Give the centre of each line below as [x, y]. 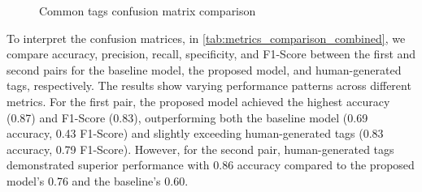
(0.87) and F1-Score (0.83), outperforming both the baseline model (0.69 [187, 117]
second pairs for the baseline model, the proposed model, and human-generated [204, 69]
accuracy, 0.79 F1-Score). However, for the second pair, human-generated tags [200, 149]
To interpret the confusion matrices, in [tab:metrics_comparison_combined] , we [206, 38]
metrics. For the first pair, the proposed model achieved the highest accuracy [198, 101]
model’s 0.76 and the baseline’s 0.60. [98, 180]
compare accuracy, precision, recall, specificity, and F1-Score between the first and [211, 54]
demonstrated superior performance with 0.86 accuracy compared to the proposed [211, 165]
